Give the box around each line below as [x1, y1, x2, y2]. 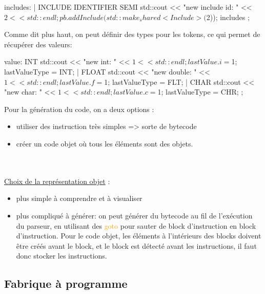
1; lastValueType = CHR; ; [157, 86, 243, 97]
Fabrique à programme [4, 275, 128, 291]
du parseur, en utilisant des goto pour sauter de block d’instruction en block [16, 220, 256, 231]
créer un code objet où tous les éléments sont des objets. [16, 138, 193, 149]
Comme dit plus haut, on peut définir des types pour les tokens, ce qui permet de [4, 29, 260, 40]
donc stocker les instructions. [16, 250, 107, 261]
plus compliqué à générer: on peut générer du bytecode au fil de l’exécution [16, 210, 253, 220]
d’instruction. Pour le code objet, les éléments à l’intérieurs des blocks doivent [16, 230, 261, 241]
